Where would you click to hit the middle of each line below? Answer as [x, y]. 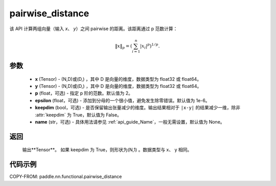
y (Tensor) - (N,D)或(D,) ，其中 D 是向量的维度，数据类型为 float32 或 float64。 [118, 86]
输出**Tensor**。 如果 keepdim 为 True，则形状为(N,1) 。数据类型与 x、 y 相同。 [107, 150]
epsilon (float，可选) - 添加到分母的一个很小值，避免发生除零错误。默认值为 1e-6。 [122, 100]
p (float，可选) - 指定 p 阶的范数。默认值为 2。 [84, 93]
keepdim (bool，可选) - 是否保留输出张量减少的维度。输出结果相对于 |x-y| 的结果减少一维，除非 [137, 108]
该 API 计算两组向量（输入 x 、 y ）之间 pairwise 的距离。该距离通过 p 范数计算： [94, 29]
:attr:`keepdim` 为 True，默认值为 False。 [78, 114]
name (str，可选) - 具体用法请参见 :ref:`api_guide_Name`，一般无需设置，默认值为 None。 [130, 122]
